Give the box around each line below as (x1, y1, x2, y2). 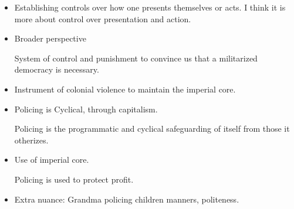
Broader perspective (14, 32, 86, 44)
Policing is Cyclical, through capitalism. (14, 102, 158, 115)
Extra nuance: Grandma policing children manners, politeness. (14, 193, 239, 205)
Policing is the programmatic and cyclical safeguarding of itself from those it (14, 122, 290, 135)
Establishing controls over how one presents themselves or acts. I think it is (14, 1, 286, 13)
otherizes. (14, 133, 49, 146)
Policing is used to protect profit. (14, 173, 134, 185)
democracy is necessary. (14, 63, 99, 76)
